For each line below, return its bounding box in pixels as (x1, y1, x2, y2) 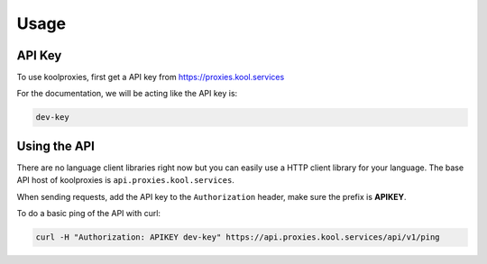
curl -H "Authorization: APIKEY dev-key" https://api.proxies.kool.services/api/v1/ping (35, 232, 441, 242)
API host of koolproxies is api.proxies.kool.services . (16, 175, 234, 186)
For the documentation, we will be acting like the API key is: (16, 88, 238, 99)
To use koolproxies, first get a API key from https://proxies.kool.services (16, 72, 285, 83)
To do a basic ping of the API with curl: (16, 208, 161, 219)
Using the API (16, 138, 95, 153)
